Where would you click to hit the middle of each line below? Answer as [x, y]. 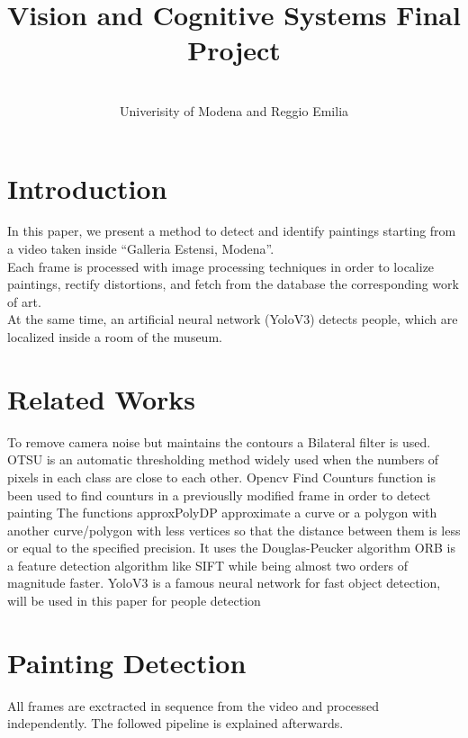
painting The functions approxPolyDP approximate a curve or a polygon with [222, 513]
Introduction [87, 188]
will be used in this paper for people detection [134, 601]
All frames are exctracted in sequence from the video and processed [193, 705]
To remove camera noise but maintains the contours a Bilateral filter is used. [219, 441]
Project [234, 50]
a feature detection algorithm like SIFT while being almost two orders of [207, 565]
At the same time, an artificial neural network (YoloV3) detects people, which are [233, 319]
